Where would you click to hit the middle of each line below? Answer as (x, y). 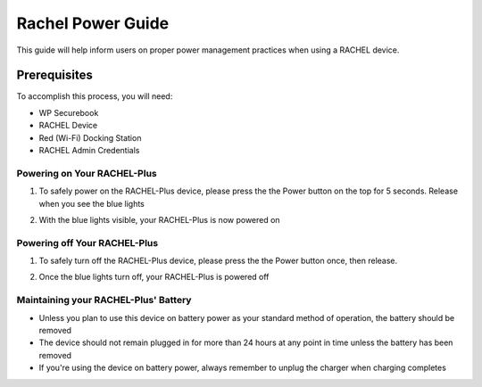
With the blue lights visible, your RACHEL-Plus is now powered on (159, 219)
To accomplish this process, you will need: (95, 96)
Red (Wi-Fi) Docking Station (90, 137)
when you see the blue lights (91, 203)
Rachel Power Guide (93, 23)
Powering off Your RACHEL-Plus (87, 243)
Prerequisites (54, 75)
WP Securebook (69, 112)
